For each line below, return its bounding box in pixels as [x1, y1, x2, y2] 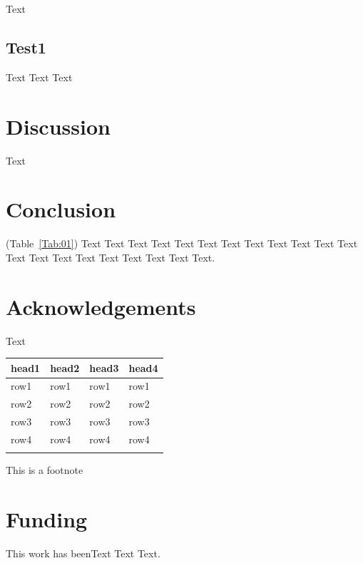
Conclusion [6, 195, 116, 224]
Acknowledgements [6, 291, 196, 321]
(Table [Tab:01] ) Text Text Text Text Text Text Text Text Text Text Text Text [6, 236, 358, 251]
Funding [6, 505, 88, 534]
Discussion [6, 111, 111, 140]
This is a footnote [6, 463, 83, 477]
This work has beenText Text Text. [6, 546, 160, 561]
